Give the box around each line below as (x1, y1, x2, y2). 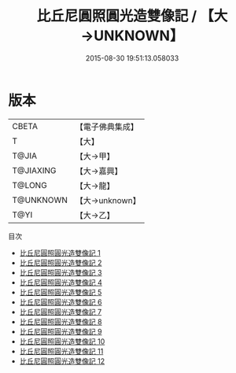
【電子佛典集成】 (75, 121, 139, 132)
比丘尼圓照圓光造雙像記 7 (19, 307, 102, 316)
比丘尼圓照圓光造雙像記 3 (19, 268, 102, 277)
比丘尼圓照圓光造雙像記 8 (19, 316, 102, 327)
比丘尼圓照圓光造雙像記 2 (19, 257, 102, 268)
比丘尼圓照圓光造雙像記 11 (19, 346, 104, 356)
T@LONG (12, 179, 47, 190)
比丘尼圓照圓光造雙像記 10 (19, 336, 105, 346)
